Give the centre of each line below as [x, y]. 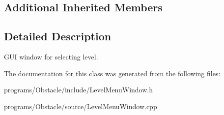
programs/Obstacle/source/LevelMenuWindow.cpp [81, 106]
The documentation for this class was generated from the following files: [112, 73]
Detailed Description [58, 36]
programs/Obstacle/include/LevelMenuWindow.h [79, 90]
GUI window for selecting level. [51, 56]
